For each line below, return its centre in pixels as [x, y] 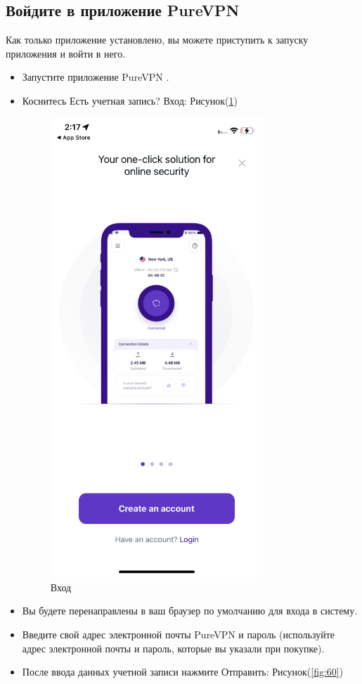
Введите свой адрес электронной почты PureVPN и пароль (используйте [178, 634]
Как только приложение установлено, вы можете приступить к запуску [157, 40]
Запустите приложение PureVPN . [96, 77]
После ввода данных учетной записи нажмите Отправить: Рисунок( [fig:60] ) [183, 672]
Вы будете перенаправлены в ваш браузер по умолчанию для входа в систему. [190, 611]
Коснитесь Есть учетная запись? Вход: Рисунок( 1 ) [130, 100]
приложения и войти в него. [66, 53]
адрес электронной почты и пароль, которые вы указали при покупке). [173, 648]
